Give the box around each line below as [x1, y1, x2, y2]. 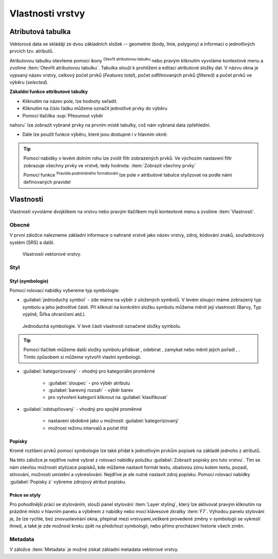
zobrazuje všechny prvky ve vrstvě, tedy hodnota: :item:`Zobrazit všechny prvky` [23, 162, 196, 168]
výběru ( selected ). [9, 79, 49, 85]
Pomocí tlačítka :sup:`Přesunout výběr [22, 112, 103, 118]
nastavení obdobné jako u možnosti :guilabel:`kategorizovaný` [48, 417, 180, 424]
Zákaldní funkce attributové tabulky [9, 89, 88, 95]
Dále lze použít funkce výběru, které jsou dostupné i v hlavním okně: [22, 131, 168, 137]
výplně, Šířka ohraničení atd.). [22, 311, 86, 318]
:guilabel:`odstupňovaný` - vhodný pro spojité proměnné [22, 406, 142, 412]
